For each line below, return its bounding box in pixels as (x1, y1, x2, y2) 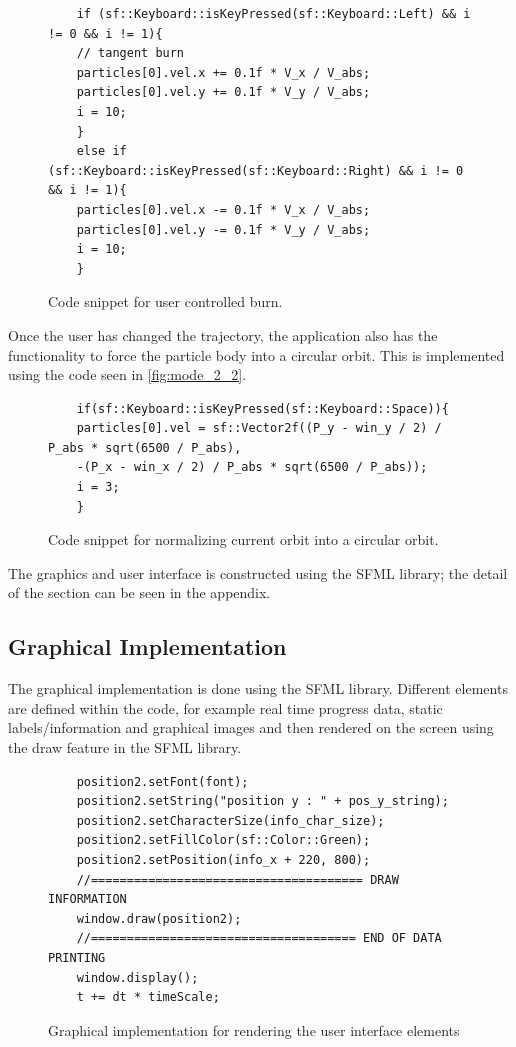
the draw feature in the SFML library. (8, 737, 242, 758)
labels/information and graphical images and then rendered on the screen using (8, 717, 494, 738)
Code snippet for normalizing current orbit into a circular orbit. (48, 529, 439, 550)
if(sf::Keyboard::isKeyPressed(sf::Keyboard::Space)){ (76, 401, 449, 416)
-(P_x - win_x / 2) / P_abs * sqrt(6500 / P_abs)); (76, 460, 428, 475)
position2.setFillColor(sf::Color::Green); (76, 833, 371, 848)
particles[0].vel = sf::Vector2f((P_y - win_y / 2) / (76, 421, 442, 436)
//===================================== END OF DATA (76, 931, 442, 946)
